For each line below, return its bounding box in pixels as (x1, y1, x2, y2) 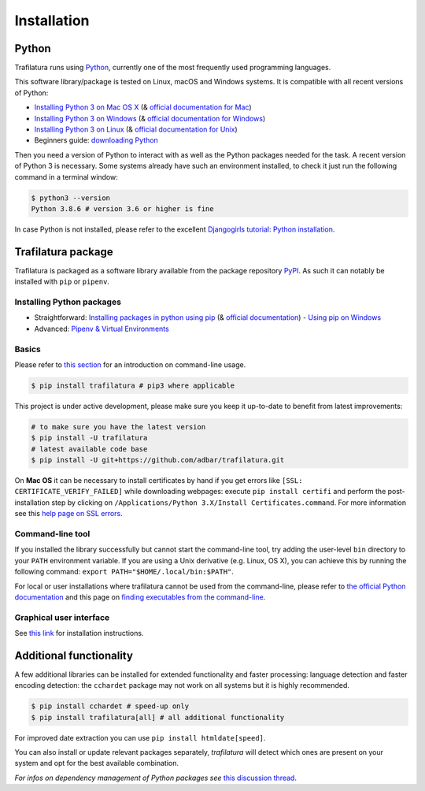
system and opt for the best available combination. (14, 759, 179, 768)
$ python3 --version (31, 193, 110, 202)
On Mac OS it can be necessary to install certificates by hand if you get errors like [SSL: (14, 476, 303, 485)
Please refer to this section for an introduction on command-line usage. (14, 359, 246, 370)
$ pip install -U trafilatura (31, 433, 148, 443)
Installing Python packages (14, 296, 122, 307)
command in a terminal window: (14, 172, 118, 181)
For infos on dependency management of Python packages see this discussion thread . (14, 773, 297, 782)
